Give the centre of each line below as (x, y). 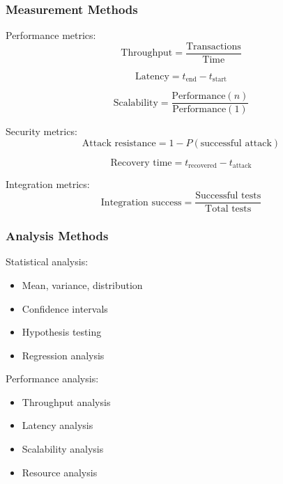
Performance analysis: (52, 378)
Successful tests (228, 196)
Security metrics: (41, 131)
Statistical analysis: (47, 261)
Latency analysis (58, 425)
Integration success (141, 202)
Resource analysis (60, 472)
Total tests (228, 209)
